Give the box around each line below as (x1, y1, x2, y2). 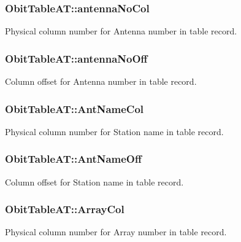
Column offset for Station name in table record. (5, 175, 184, 188)
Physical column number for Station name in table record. (5, 125, 224, 138)
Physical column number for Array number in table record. (5, 225, 227, 238)
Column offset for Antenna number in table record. (5, 75, 197, 88)
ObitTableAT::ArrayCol (5, 201, 124, 217)
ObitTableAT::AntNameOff (5, 151, 142, 166)
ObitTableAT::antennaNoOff (5, 50, 148, 66)
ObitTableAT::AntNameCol (5, 101, 144, 116)
